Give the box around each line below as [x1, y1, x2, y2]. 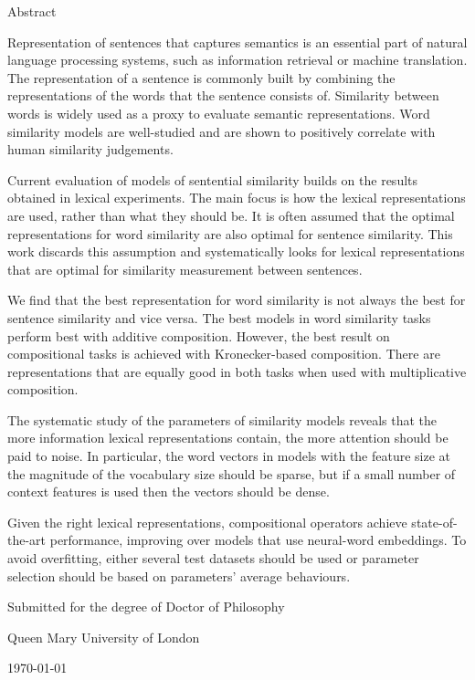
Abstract [7, 2, 57, 20]
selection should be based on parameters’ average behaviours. [7, 566, 351, 585]
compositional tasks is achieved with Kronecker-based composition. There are [7, 344, 440, 363]
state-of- [411, 512, 458, 531]
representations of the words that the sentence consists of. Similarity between [7, 86, 439, 105]
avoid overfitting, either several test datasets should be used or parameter [7, 549, 419, 568]
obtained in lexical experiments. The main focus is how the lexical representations [7, 188, 466, 207]
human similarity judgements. [7, 140, 174, 159]
